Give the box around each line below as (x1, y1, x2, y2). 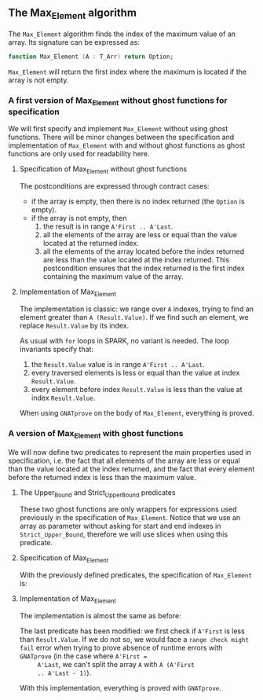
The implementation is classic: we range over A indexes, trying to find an (19, 304, 254, 313)
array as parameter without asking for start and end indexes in (19, 522, 221, 531)
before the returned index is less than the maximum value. (8, 472, 196, 482)
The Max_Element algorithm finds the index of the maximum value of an (8, 29, 236, 38)
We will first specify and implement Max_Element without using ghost (8, 124, 228, 134)
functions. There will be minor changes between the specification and (8, 133, 235, 142)
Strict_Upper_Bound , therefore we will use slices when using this (19, 530, 228, 539)
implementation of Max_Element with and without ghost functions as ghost (8, 141, 246, 150)
